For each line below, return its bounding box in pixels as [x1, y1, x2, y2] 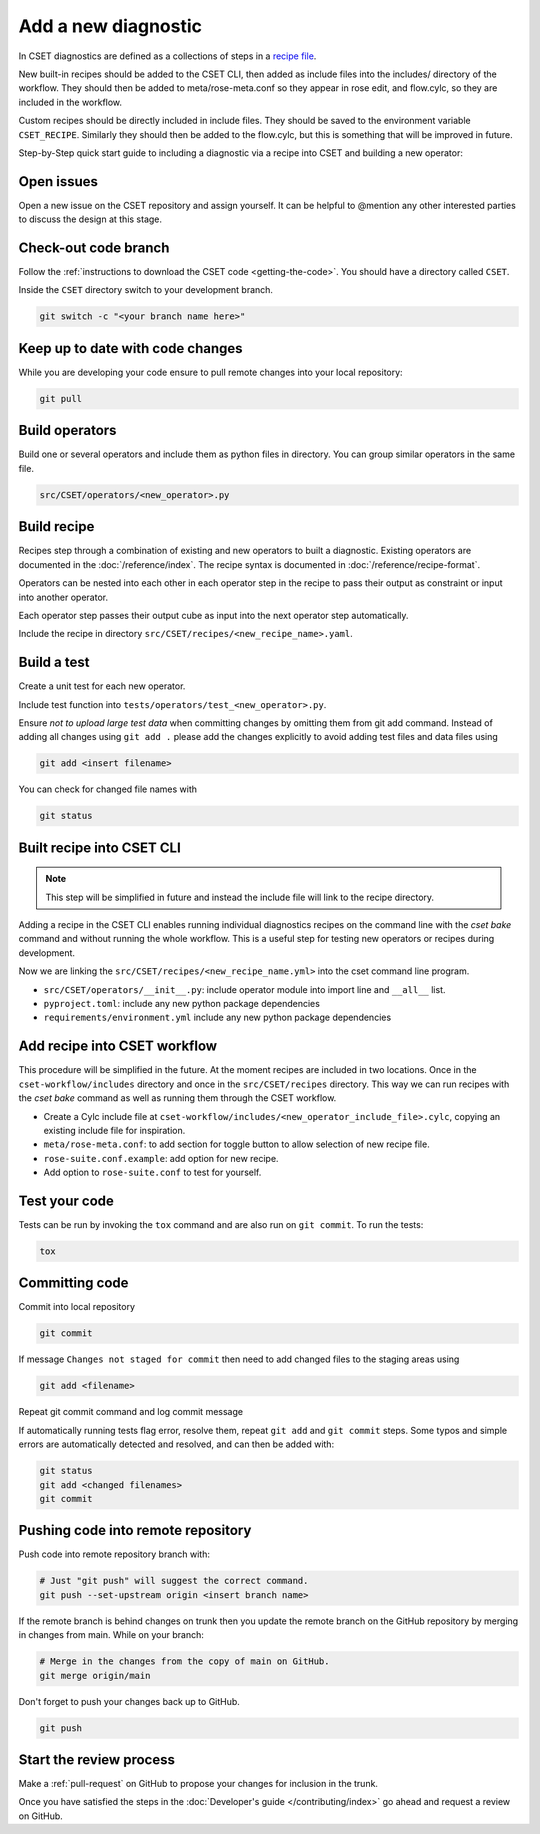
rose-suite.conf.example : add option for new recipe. [43, 1152, 279, 1164]
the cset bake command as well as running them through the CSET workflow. [18, 1092, 337, 1104]
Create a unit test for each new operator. [18, 680, 186, 692]
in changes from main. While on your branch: [18, 1629, 204, 1641]
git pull [39, 393, 83, 404]
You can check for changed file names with [18, 783, 197, 795]
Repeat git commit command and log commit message [18, 1406, 244, 1418]
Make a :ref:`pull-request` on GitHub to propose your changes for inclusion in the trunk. [18, 1778, 379, 1790]
